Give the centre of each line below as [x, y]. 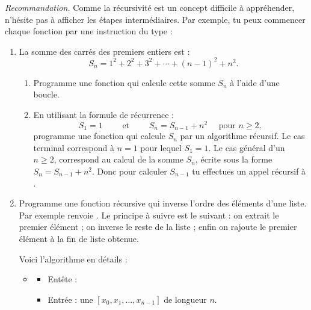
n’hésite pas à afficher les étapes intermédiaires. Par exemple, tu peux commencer [155, 19]
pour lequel [161, 147]
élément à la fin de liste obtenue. [79, 238]
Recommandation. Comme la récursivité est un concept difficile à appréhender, [150, 7]
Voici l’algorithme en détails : [73, 259]
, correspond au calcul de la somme [119, 159]
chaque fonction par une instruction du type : [89, 31]
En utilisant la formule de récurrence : [103, 115]
